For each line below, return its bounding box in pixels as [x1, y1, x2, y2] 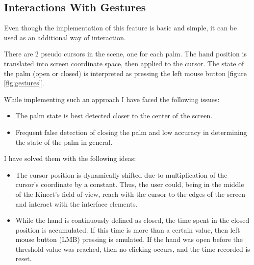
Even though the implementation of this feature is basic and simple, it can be [4, 23, 237, 33]
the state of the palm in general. [15, 136, 113, 147]
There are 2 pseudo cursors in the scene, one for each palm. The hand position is [4, 49, 247, 59]
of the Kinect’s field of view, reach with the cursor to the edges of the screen [15, 188, 246, 199]
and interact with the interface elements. [15, 198, 138, 209]
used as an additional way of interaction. [4, 32, 126, 42]
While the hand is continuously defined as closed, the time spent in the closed [15, 215, 250, 225]
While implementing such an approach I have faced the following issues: [4, 94, 220, 104]
